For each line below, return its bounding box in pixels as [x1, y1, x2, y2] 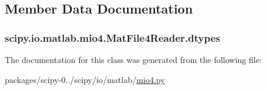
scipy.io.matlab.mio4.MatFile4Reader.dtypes [5, 30, 220, 45]
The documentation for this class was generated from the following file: [5, 54, 262, 65]
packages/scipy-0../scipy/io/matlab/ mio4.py [5, 73, 165, 85]
